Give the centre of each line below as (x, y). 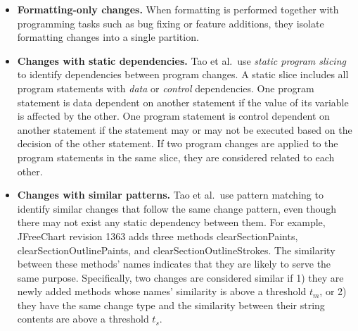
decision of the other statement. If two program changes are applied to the (178, 143)
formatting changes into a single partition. (108, 37)
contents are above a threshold (83, 319)
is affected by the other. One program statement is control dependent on (173, 116)
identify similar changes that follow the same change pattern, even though (177, 208)
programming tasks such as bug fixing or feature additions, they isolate (171, 23)
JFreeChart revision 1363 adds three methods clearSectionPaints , (158, 236)
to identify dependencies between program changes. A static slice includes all (183, 74)
